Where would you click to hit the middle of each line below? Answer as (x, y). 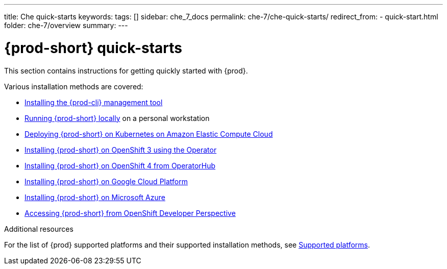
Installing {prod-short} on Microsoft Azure (95, 197)
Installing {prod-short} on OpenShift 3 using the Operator (121, 150)
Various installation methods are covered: (74, 86)
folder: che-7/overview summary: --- (66, 25)
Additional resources (39, 229)
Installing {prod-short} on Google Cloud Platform (106, 181)
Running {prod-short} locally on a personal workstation (117, 118)
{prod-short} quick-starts (93, 48)
